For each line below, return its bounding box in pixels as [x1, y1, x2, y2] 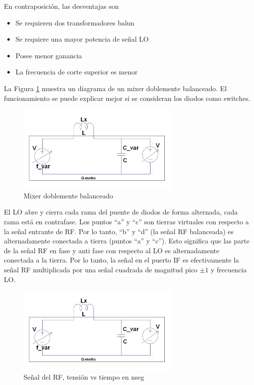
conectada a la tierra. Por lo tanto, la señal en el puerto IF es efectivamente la [4, 255, 239, 265]
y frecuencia [210, 264, 247, 274]
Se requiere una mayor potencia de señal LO [15, 34, 149, 44]
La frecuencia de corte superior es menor [15, 67, 138, 77]
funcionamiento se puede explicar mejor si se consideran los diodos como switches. [4, 93, 251, 103]
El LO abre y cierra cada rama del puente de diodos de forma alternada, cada [4, 207, 238, 217]
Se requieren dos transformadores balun [15, 17, 135, 27]
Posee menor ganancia [15, 50, 82, 60]
